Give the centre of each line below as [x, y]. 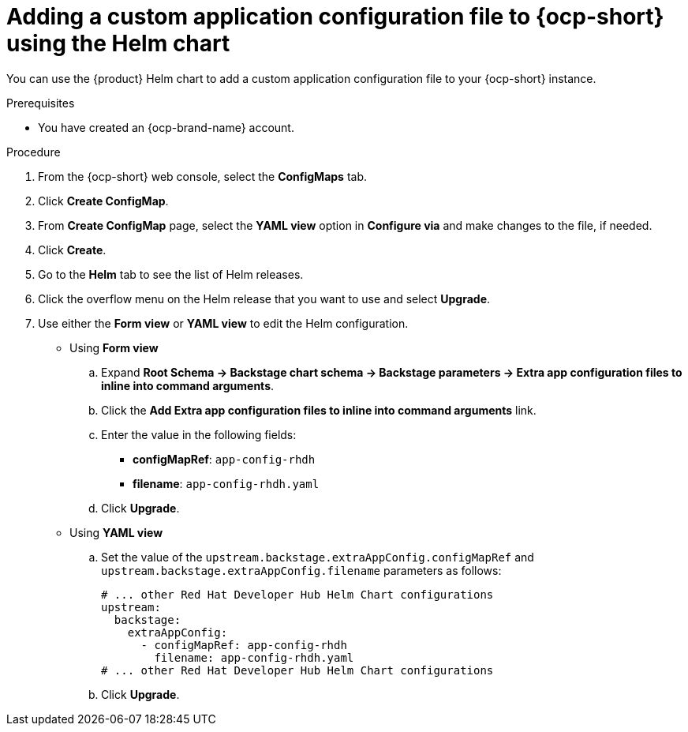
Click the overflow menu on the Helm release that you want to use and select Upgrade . [264, 298]
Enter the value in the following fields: [199, 434]
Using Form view [114, 347]
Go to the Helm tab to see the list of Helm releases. [171, 274]
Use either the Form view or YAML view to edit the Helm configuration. [223, 323]
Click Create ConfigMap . [103, 201]
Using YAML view [116, 532]
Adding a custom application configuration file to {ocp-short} [335, 17]
